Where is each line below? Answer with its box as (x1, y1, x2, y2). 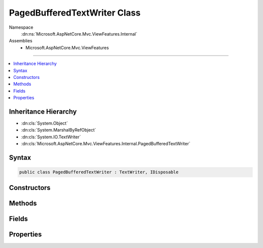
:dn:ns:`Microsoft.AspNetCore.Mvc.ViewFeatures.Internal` (21, 31, 137, 37)
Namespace (9, 24, 34, 30)
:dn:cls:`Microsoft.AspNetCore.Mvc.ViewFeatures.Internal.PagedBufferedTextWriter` (21, 141, 190, 147)
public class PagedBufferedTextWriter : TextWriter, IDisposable (19, 170, 179, 175)
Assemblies (9, 38, 33, 44)
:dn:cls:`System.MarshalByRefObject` (21, 127, 96, 133)
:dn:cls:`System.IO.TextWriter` (21, 134, 81, 140)
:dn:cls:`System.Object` (21, 120, 68, 126)
